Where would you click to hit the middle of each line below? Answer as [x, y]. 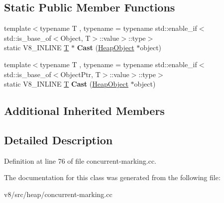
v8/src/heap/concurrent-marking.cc [58, 194]
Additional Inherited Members [84, 111]
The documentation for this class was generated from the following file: [112, 177]
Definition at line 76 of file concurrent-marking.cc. [80, 160]
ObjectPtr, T [80, 74]
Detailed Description [58, 140]
